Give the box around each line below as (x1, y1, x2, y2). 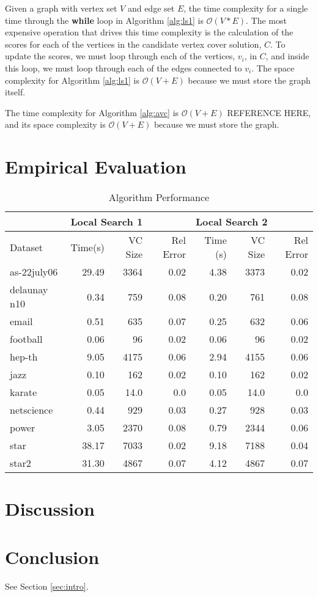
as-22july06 (10, 265, 58, 279)
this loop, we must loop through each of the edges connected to (5, 61, 242, 74)
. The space (251, 61, 295, 74)
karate (10, 385, 37, 400)
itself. (5, 86, 26, 98)
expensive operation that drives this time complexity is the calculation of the (5, 26, 294, 38)
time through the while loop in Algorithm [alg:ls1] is (5, 13, 204, 26)
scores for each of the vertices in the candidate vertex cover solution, (5, 37, 262, 50)
